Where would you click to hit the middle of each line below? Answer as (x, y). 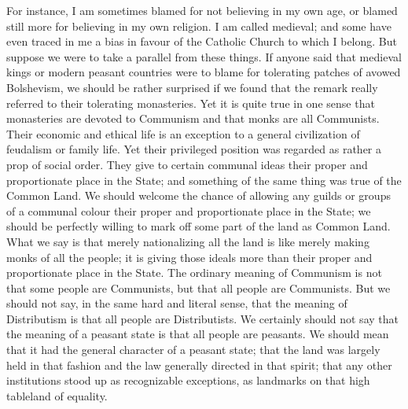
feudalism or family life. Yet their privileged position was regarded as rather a (194, 149)
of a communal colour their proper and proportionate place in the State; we (189, 210)
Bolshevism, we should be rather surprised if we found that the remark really (192, 87)
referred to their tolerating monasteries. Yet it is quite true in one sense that (191, 103)
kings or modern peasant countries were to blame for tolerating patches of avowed (204, 72)
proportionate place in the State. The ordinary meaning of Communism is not (194, 273)
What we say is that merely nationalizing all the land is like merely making (188, 241)
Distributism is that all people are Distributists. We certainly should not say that (202, 318)
